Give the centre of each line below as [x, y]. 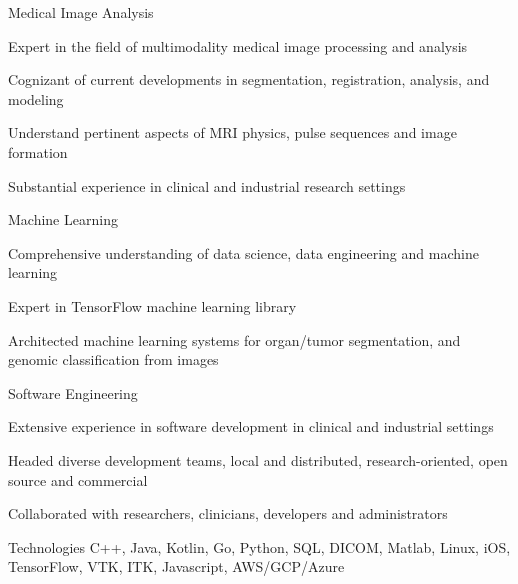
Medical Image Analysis [81, 12]
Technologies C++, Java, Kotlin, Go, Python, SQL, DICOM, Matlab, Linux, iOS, [259, 546]
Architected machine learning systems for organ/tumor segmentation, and [234, 339]
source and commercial [78, 479]
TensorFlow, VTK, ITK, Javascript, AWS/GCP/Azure [176, 566]
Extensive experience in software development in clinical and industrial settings [251, 426]
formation [38, 151]
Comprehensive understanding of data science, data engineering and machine [243, 252]
